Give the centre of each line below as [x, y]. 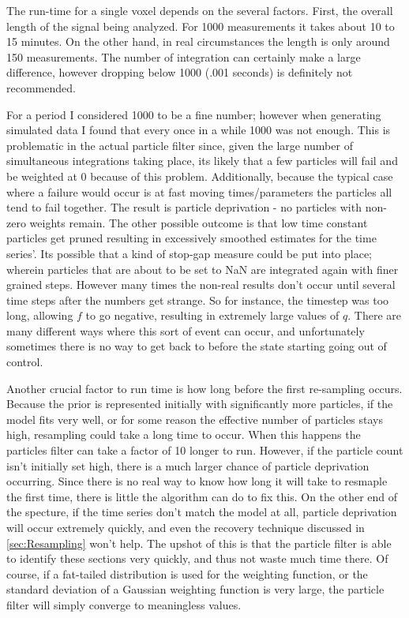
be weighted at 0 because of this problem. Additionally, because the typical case [200, 176]
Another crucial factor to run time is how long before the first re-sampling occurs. [204, 388]
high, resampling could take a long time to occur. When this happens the [184, 434]
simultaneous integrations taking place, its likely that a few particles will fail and [202, 161]
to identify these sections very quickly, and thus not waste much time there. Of [197, 558]
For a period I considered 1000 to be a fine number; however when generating [194, 114]
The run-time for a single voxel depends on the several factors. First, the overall [200, 10]
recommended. [41, 87]
